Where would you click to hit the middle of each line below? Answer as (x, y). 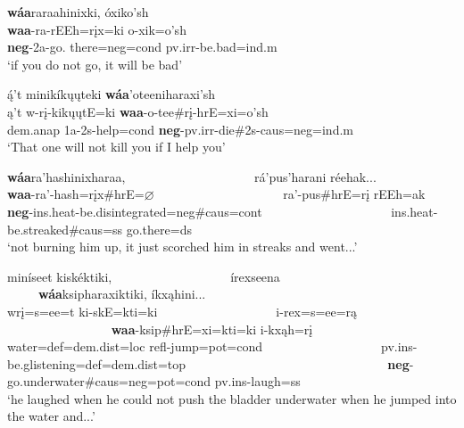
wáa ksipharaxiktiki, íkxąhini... (122, 294)
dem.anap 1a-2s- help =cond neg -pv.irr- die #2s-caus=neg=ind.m (180, 129)
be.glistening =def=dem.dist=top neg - (211, 363)
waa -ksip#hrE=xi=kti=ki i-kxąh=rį (212, 329)
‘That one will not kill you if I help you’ (116, 147)
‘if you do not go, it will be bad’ (95, 64)
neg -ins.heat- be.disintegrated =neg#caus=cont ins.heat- (223, 211)
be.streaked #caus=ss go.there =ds (99, 229)
